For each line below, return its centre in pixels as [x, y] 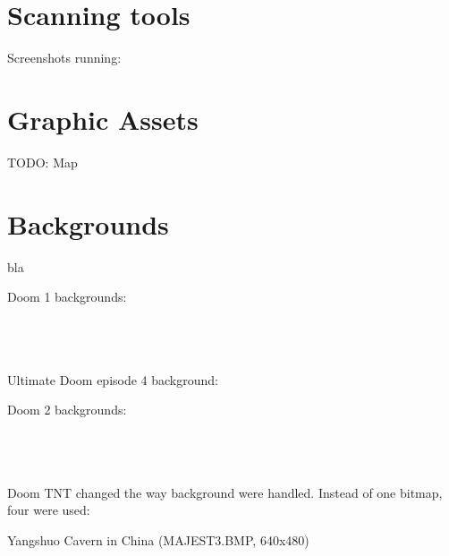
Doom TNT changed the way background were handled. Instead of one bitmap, [225, 492]
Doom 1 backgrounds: [67, 297]
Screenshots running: [64, 58]
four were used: [49, 510]
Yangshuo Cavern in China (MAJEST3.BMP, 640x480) [158, 539]
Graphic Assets [103, 119]
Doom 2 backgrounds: [67, 410]
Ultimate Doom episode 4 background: [113, 379]
